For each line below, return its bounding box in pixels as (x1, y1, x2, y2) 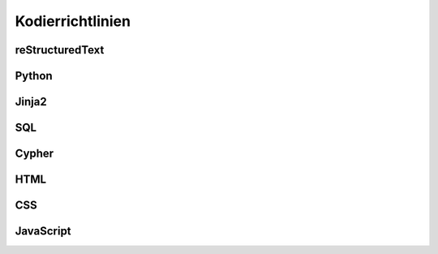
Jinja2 (15, 95, 48, 109)
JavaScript (15, 224, 72, 239)
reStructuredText (15, 43, 105, 57)
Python (15, 69, 53, 83)
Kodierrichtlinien (15, 12, 131, 30)
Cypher (15, 147, 54, 161)
